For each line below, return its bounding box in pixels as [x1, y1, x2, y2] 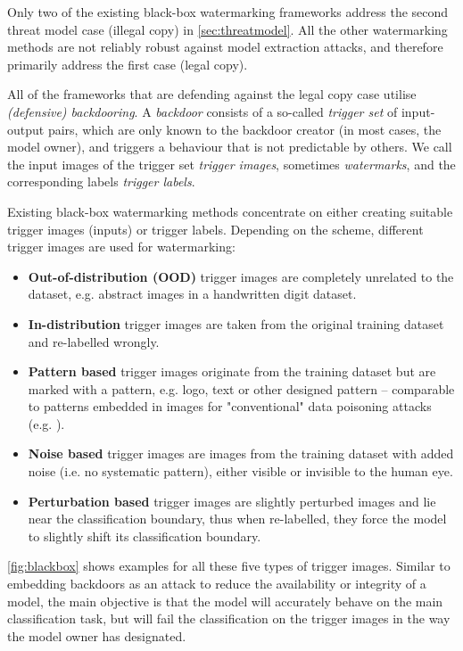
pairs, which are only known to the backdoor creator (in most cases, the [47, 119, 442, 138]
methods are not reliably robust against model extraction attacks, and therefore [7, 37, 443, 56]
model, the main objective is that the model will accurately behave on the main [7, 591, 443, 610]
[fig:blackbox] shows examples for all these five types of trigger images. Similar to [7, 556, 451, 575]
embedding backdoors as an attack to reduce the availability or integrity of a [7, 574, 426, 593]
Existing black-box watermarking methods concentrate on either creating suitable [7, 202, 453, 220]
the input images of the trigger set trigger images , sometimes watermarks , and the [7, 154, 456, 173]
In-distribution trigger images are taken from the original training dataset [28, 314, 444, 333]
